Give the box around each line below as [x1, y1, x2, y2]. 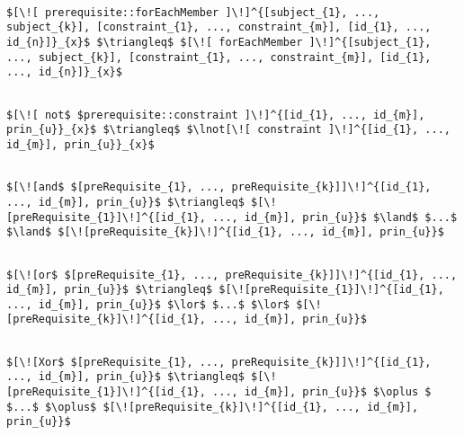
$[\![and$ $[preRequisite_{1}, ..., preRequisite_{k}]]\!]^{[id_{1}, [6, 181, 432, 194]
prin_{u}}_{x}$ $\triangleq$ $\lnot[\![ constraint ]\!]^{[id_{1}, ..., [6, 123, 451, 137]
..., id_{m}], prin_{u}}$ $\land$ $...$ [212, 210, 458, 224]
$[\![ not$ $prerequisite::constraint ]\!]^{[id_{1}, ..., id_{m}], [6, 108, 425, 121]
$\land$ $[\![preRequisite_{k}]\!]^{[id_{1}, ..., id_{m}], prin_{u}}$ [6, 226, 444, 239]
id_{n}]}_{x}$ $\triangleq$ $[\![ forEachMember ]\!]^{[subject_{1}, [6, 35, 432, 49]
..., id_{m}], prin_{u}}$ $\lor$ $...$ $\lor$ [6, 297, 290, 311]
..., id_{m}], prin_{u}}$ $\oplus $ [212, 386, 432, 399]
